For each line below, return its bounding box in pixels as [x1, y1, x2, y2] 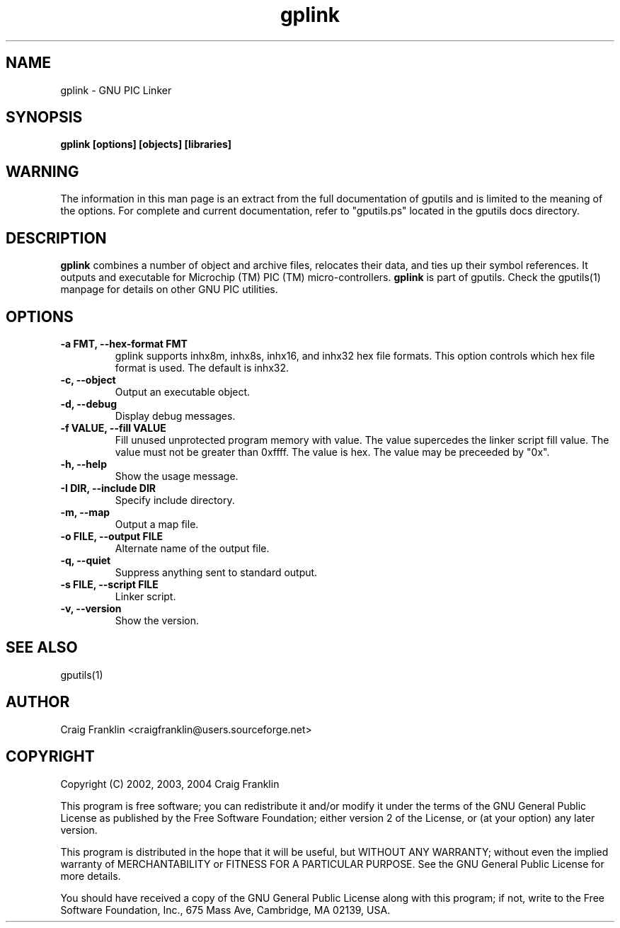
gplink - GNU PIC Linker [60, 84, 172, 96]
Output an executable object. [115, 385, 251, 398]
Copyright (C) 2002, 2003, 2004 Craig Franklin [60, 777, 280, 790]
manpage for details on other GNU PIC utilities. [60, 283, 278, 296]
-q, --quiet [60, 554, 111, 566]
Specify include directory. [115, 493, 235, 506]
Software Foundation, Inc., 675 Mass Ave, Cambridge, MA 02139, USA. [60, 903, 391, 916]
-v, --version [60, 602, 122, 614]
